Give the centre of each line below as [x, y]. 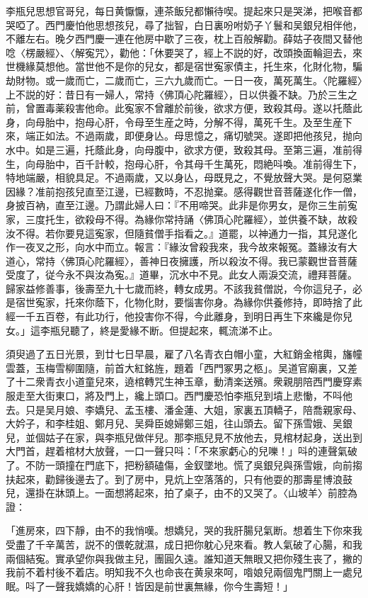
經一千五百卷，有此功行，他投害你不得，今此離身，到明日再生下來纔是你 [174, 316]
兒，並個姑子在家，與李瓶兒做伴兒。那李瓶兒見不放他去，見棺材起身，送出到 [184, 437]
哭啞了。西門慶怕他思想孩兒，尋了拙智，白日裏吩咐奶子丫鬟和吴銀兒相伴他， [184, 24]
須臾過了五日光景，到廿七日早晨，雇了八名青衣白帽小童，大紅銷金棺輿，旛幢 [184, 354]
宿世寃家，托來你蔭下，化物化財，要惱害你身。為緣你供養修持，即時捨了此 [189, 302]
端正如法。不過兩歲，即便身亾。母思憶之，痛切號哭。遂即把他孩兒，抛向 [194, 136]
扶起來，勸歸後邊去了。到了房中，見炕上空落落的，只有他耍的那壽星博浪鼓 [179, 479]
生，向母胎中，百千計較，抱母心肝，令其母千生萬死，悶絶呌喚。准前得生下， [184, 163]
